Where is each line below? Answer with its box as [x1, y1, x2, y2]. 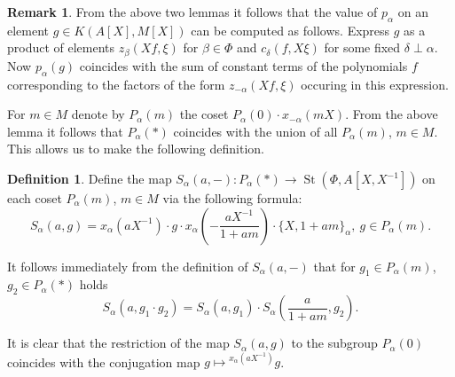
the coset [179, 105, 229, 123]
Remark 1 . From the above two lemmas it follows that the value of [7, 3, 378, 20]
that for [313, 256, 356, 275]
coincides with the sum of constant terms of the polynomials [79, 56, 408, 75]
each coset [7, 189, 62, 208]
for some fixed [324, 38, 401, 57]
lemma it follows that [7, 122, 123, 140]
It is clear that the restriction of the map [7, 334, 230, 352]
